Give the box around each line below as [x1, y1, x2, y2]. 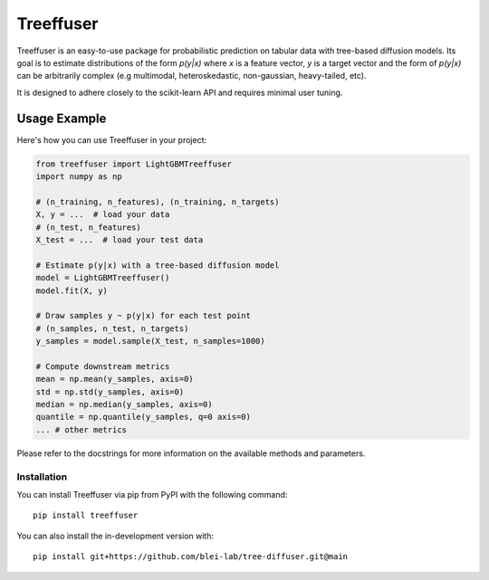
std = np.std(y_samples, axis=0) [35, 386, 185, 397]
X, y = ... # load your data [35, 209, 170, 220]
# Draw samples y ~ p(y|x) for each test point [35, 310, 251, 321]
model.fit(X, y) [35, 285, 109, 296]
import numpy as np [35, 172, 122, 181]
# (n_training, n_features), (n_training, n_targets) [35, 196, 280, 207]
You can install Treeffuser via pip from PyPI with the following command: [16, 489, 288, 499]
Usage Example [16, 110, 107, 126]
